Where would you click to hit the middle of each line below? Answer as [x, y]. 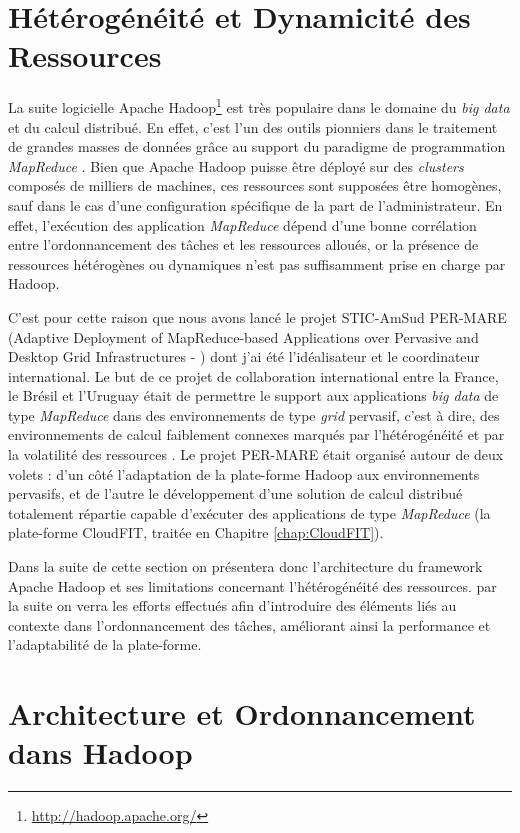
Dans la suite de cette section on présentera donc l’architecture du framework [245, 566]
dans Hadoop [100, 752]
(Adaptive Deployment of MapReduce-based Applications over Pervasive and [243, 336]
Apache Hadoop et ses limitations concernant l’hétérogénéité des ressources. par [252, 585]
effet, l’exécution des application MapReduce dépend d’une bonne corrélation [242, 224]
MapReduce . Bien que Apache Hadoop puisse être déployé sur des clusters [236, 165]
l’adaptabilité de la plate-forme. [105, 644]
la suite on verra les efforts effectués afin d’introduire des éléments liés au [232, 605]
